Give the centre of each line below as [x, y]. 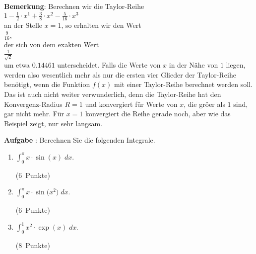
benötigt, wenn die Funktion [47, 84]
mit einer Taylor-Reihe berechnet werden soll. [183, 84]
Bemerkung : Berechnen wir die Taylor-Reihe [74, 6]
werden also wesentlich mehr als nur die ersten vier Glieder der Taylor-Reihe [120, 74]
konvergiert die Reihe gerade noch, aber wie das [158, 114]
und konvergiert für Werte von [131, 104]
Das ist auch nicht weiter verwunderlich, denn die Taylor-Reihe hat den [113, 94]
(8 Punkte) [33, 245]
